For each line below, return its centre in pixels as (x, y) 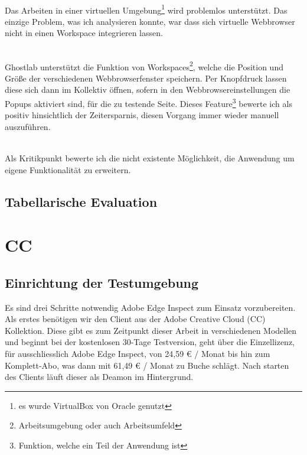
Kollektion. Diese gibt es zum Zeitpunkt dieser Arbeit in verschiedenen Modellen (151, 330)
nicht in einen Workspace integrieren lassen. (84, 33)
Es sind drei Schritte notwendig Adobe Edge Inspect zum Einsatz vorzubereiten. (150, 307)
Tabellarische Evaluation (81, 201)
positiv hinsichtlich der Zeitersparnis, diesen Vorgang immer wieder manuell (142, 115)
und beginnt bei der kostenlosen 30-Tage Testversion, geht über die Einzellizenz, (150, 342)
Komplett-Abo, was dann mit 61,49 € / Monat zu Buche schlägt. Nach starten (147, 365)
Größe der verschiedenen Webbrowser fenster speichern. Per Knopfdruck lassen (146, 78)
